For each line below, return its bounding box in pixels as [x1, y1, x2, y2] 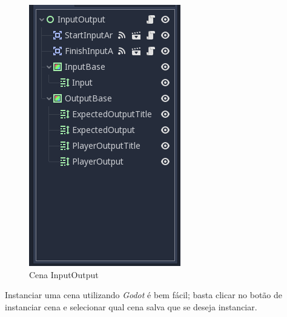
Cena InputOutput [29, 268, 99, 281]
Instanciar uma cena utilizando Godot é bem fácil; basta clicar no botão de [5, 288, 283, 301]
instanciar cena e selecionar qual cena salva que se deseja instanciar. [5, 300, 257, 313]
